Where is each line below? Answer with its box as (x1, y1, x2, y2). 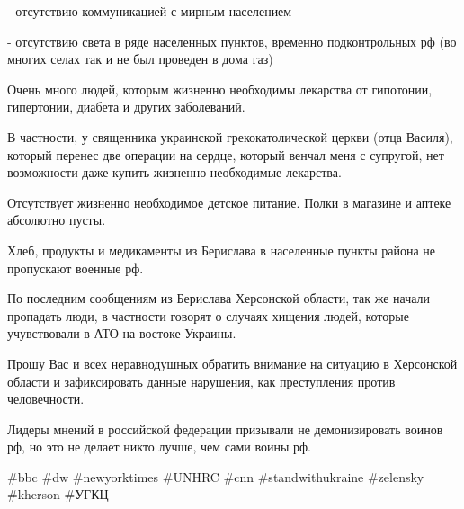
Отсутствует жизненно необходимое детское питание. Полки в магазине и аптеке (7, 192, 451, 211)
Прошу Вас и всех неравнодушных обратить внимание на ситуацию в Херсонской (7, 353, 458, 372)
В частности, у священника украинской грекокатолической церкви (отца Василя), (7, 127, 453, 146)
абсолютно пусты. (7, 210, 106, 229)
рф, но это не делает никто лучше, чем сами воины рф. (7, 437, 311, 456)
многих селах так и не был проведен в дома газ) (7, 49, 273, 68)
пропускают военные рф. (7, 258, 144, 277)
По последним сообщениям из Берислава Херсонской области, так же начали (7, 289, 431, 308)
